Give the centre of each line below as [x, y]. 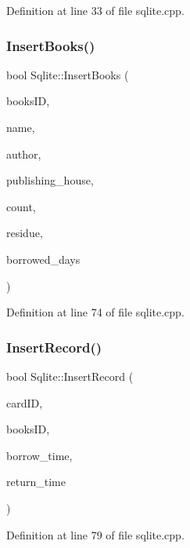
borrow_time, [39, 455]
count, [21, 206]
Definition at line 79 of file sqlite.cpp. [95, 534]
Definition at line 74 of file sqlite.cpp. [95, 312]
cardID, [25, 402]
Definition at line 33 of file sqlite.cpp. [95, 10]
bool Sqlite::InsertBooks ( [68, 74]
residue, [25, 233]
